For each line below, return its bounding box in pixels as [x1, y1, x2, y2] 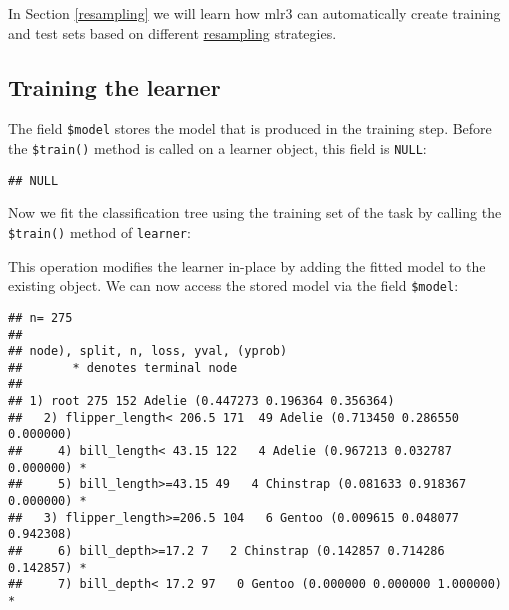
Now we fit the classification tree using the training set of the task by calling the [8, 202, 502, 223]
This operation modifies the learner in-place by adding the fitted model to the [8, 255, 486, 276]
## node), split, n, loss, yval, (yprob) [8, 344, 288, 359]
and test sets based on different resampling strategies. [8, 22, 337, 43]
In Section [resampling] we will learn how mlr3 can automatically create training [8, 3, 501, 23]
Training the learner [8, 71, 221, 102]
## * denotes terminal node [8, 360, 238, 375]
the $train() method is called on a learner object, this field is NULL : [8, 138, 427, 159]
